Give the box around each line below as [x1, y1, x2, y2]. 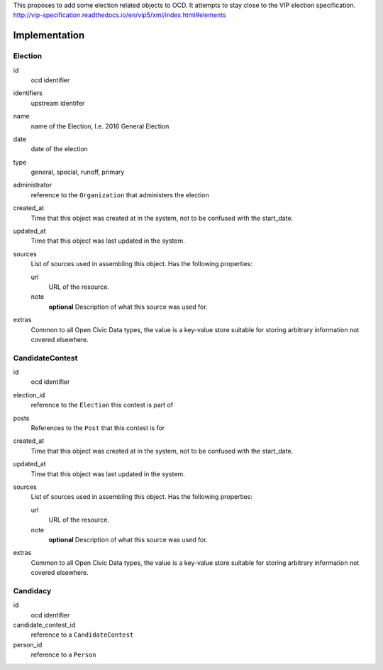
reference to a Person [30, 650, 96, 659]
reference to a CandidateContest [30, 630, 134, 639]
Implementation [13, 29, 85, 42]
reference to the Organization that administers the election [30, 190, 209, 199]
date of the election [30, 145, 88, 153]
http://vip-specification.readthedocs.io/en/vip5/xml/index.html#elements [13, 11, 226, 19]
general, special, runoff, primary [30, 167, 125, 177]
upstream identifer [30, 99, 85, 107]
